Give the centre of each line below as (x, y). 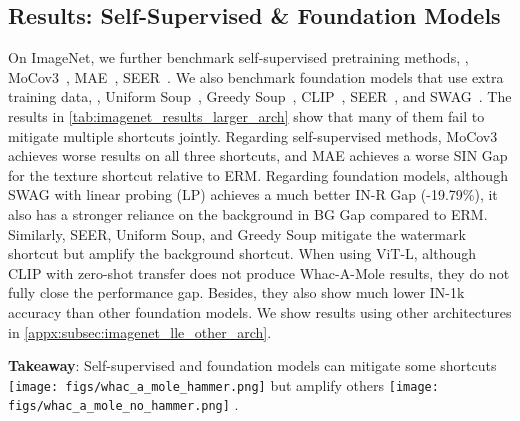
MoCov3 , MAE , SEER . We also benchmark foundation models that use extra (256, 76)
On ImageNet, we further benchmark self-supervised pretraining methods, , (238, 57)
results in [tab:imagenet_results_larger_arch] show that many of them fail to (246, 115)
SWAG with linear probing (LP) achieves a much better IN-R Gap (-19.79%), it (253, 194)
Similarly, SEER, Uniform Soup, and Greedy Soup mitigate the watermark (237, 233)
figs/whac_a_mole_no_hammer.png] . (123, 404)
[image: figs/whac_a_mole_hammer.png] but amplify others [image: (223, 384)
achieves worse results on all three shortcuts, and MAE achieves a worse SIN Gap (258, 155)
